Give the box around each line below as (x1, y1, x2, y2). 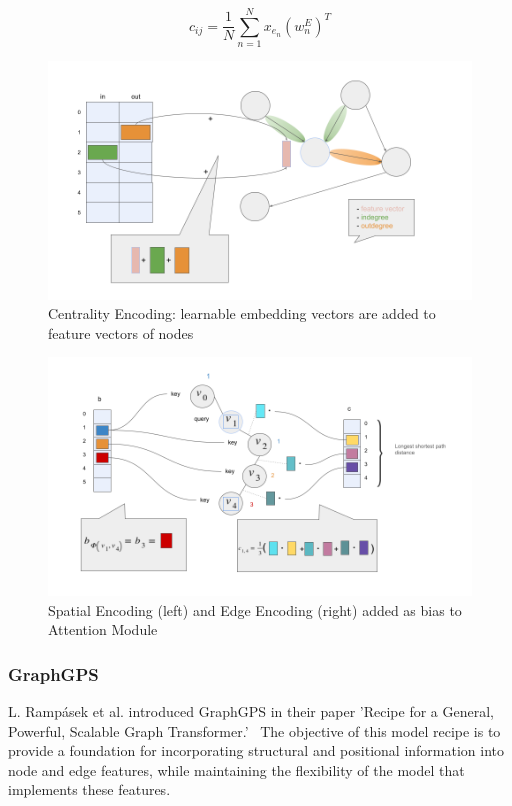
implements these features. (8, 779, 171, 800)
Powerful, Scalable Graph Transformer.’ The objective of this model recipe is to (8, 720, 501, 741)
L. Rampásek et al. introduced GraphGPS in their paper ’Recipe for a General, (8, 700, 494, 721)
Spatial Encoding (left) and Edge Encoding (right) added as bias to (48, 599, 462, 620)
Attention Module (48, 619, 158, 640)
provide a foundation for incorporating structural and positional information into (8, 740, 505, 761)
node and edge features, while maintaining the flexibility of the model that (8, 759, 465, 780)
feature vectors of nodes (48, 322, 194, 343)
